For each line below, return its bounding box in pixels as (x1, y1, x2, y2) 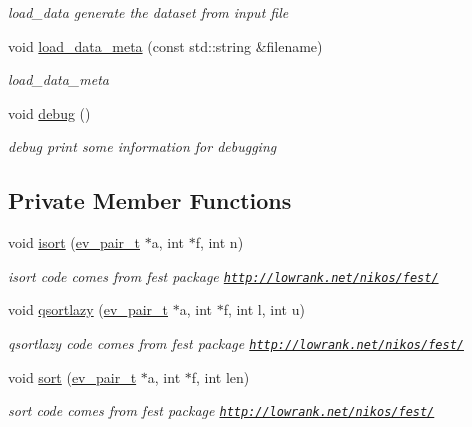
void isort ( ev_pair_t (8, 232, 141, 253)
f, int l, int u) (223, 299, 305, 320)
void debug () (8, 102, 91, 123)
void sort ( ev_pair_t (8, 366, 137, 387)
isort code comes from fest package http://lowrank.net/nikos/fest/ (8, 265, 439, 286)
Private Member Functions (8, 185, 292, 216)
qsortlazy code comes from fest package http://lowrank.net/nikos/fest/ (8, 333, 464, 354)
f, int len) (191, 366, 250, 387)
